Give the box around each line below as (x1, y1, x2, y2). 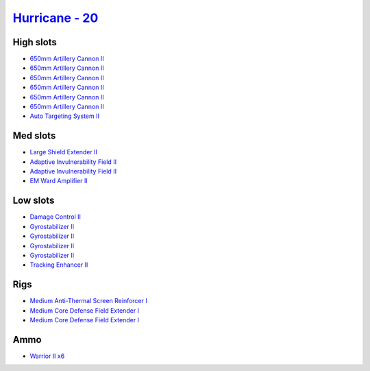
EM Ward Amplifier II (29, 177, 88, 185)
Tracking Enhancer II (29, 261, 88, 269)
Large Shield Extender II (29, 148, 97, 156)
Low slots (12, 195, 55, 206)
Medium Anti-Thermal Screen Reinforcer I (29, 297, 147, 305)
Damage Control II (29, 213, 82, 221)
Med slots (12, 130, 56, 142)
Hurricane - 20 (12, 10, 99, 25)
